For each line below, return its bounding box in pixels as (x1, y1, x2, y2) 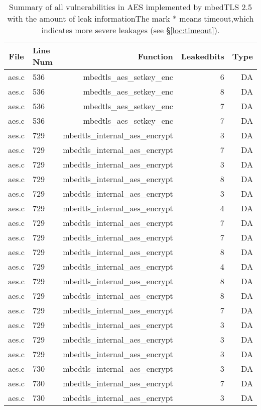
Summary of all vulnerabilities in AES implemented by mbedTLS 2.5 (9, 1, 252, 13)
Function (138, 50, 173, 62)
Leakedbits (181, 50, 224, 62)
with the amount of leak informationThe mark (7, 13, 170, 24)
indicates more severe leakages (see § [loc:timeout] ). (41, 24, 220, 36)
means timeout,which (179, 13, 254, 24)
